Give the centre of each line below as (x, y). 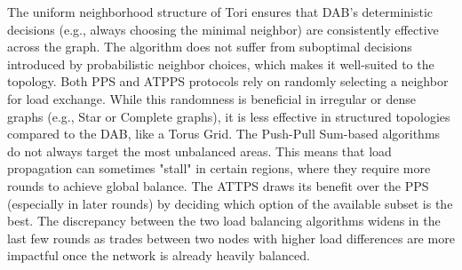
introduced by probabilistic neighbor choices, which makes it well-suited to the (221, 64)
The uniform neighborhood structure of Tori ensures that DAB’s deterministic (220, 12)
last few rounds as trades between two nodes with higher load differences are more (231, 238)
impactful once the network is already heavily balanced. (159, 255)
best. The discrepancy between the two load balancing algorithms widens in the (224, 221)
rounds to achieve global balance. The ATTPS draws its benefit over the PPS (218, 185)
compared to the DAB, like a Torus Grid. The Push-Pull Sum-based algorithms (224, 134)
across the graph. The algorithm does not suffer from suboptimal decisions (210, 47)
